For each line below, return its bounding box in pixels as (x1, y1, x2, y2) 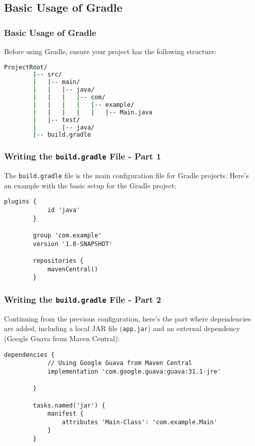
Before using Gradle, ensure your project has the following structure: (4, 46, 217, 56)
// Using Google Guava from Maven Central (47, 359, 192, 367)
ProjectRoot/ (4, 63, 47, 71)
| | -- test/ (33, 116, 80, 124)
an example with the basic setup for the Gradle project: (4, 180, 177, 190)
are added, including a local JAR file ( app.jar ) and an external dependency (4, 323, 240, 334)
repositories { (33, 257, 84, 264)
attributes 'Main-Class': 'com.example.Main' (62, 418, 218, 426)
